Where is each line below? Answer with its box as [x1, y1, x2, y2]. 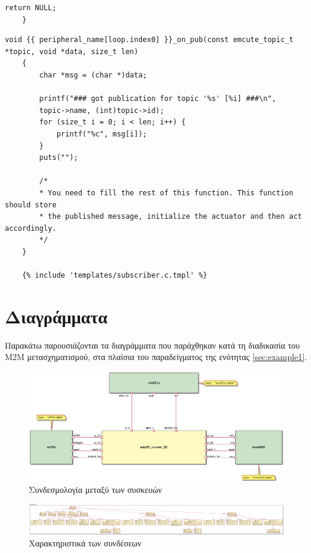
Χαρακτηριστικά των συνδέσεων [29, 536, 141, 549]
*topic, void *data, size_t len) [5, 47, 138, 56]
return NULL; [5, 4, 57, 12]
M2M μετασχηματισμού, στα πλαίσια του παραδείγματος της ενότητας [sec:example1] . [5, 350, 307, 363]
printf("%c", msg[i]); [56, 129, 147, 138]
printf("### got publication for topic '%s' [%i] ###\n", [39, 94, 277, 103]
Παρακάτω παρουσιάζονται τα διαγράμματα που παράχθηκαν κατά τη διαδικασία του [5, 338, 300, 351]
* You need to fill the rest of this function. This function [39, 188, 294, 197]
